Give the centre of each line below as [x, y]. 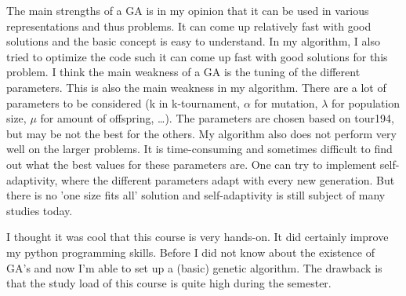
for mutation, [286, 102]
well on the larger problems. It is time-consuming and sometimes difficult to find [199, 149]
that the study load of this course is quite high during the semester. [169, 283]
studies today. [40, 210]
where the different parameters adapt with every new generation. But [228, 179]
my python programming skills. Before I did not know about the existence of [190, 252]
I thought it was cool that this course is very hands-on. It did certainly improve [198, 237]
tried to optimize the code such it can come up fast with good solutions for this [197, 56]
